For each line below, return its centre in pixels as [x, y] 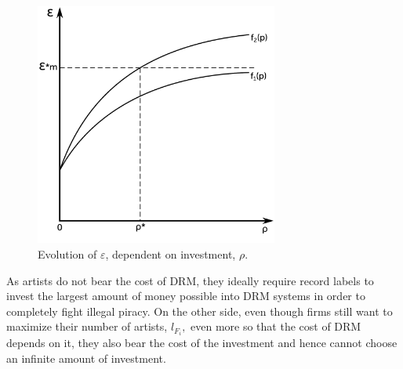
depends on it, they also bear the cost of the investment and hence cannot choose [202, 343]
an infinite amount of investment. [86, 358]
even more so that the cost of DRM [276, 326]
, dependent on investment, [171, 253]
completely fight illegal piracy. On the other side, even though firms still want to [200, 311]
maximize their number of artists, [87, 326]
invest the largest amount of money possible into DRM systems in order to [186, 296]
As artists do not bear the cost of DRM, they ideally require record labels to [190, 280]
